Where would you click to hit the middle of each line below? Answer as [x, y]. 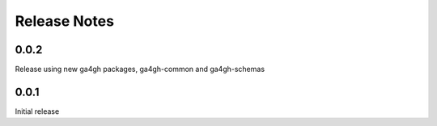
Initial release [37, 111]
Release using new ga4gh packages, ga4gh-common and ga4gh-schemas [140, 69]
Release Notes [65, 21]
